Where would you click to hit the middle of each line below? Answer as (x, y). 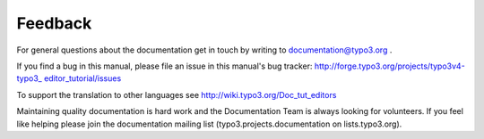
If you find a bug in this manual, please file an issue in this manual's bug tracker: (164, 66)
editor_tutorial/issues (82, 78)
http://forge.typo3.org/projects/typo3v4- (389, 66)
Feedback (54, 23)
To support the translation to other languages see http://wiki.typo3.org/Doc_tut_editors (177, 94)
